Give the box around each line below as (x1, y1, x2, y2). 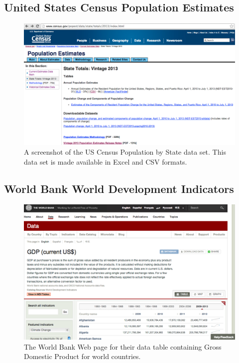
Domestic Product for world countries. (24, 351, 141, 362)
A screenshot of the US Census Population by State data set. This (24, 147, 226, 157)
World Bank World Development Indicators (4, 181, 234, 196)
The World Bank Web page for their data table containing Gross (24, 341, 222, 352)
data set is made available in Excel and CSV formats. (24, 156, 187, 167)
